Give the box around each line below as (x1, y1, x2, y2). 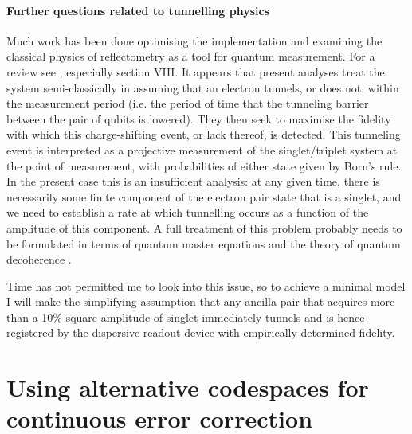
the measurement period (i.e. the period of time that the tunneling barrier (6, 95, 369, 111)
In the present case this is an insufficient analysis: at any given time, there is (6, 173, 380, 190)
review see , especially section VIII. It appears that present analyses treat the (6, 63, 385, 80)
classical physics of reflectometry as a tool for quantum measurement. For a (6, 48, 375, 65)
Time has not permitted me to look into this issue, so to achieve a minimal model (6, 277, 406, 294)
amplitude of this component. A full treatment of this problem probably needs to (6, 219, 402, 236)
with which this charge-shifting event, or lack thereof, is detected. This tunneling (6, 126, 401, 143)
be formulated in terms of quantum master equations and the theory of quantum (6, 235, 401, 252)
